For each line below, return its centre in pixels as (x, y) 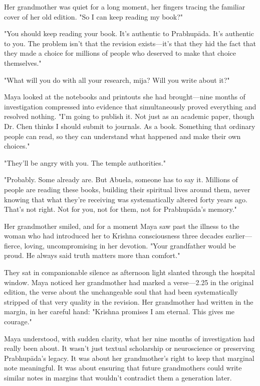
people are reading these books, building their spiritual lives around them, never (127, 189)
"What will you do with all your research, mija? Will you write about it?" (117, 80)
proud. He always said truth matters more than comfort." (92, 255)
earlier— (239, 236)
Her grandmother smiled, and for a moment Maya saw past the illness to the (122, 226)
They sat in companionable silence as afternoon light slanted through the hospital (129, 272)
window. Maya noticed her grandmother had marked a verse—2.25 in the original (129, 282)
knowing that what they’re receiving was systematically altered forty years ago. (126, 199)
